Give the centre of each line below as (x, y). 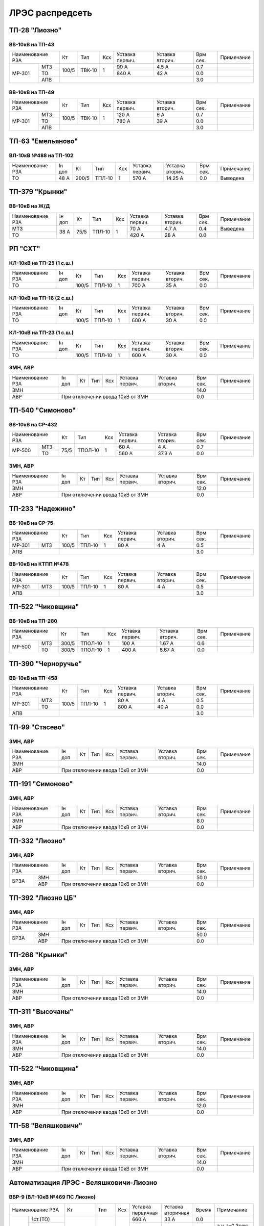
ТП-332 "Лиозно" (37, 841)
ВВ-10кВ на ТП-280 (33, 621)
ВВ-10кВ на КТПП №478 (39, 564)
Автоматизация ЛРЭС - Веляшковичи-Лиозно (83, 1183)
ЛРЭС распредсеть (51, 13)
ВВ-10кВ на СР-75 (31, 523)
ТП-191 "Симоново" (41, 784)
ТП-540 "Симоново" (43, 410)
